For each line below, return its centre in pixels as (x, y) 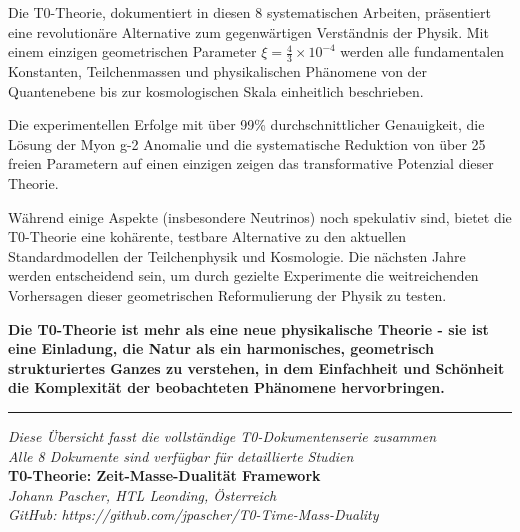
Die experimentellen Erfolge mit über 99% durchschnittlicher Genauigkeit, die (246, 124)
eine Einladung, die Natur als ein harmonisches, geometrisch (221, 348)
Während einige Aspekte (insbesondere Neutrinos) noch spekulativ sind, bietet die (260, 216)
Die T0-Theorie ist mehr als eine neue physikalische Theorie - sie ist (248, 328)
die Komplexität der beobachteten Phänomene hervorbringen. (226, 387)
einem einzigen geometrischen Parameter (132, 51)
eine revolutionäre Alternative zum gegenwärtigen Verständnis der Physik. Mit (248, 31)
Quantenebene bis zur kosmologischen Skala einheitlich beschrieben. (216, 90)
